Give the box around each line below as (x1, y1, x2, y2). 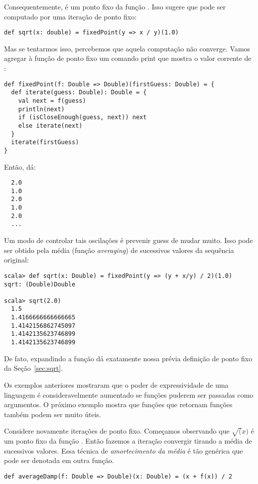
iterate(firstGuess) (11, 139, 79, 146)
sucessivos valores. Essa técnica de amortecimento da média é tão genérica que (4, 445, 243, 456)
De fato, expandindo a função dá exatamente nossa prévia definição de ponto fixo (4, 353, 253, 363)
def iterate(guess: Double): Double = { (11, 89, 147, 96)
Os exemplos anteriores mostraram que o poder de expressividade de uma (4, 379, 229, 390)
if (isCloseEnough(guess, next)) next (18, 114, 147, 121)
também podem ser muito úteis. (4, 409, 102, 419)
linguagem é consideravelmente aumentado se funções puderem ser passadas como (4, 389, 254, 400)
